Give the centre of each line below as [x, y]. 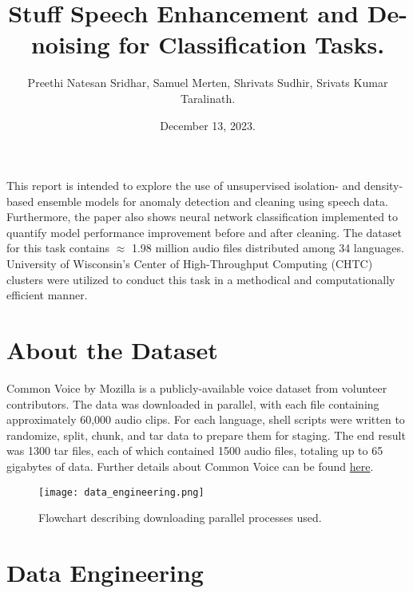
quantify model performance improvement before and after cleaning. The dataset [204, 232]
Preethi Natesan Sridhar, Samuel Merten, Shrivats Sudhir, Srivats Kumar [208, 83]
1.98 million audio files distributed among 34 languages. [268, 248]
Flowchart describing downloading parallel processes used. [180, 518]
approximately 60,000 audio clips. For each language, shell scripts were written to [206, 419]
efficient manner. [47, 295]
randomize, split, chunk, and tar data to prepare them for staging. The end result [206, 435]
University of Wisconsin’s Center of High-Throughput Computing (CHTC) [190, 264]
